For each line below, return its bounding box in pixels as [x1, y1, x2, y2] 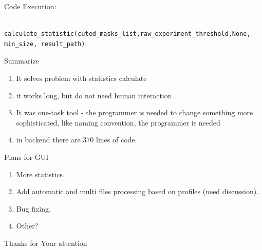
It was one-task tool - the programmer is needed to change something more [16, 107, 253, 118]
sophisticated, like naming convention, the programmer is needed [16, 117, 220, 128]
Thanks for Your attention [4, 237, 87, 248]
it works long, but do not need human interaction [16, 90, 172, 100]
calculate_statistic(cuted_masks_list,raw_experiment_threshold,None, [4, 30, 251, 38]
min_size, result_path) [4, 40, 85, 48]
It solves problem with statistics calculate [16, 72, 147, 83]
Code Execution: [4, 1, 57, 11]
